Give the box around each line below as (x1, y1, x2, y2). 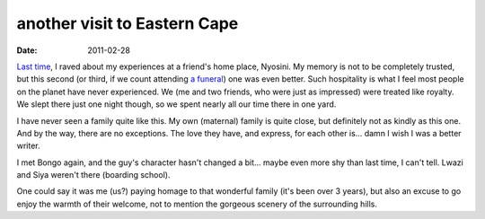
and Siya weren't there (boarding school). (16, 170, 171, 180)
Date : (16, 45, 38, 56)
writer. (16, 140, 40, 152)
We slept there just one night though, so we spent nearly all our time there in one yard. (16, 99, 337, 109)
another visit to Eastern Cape (16, 13, 239, 33)
